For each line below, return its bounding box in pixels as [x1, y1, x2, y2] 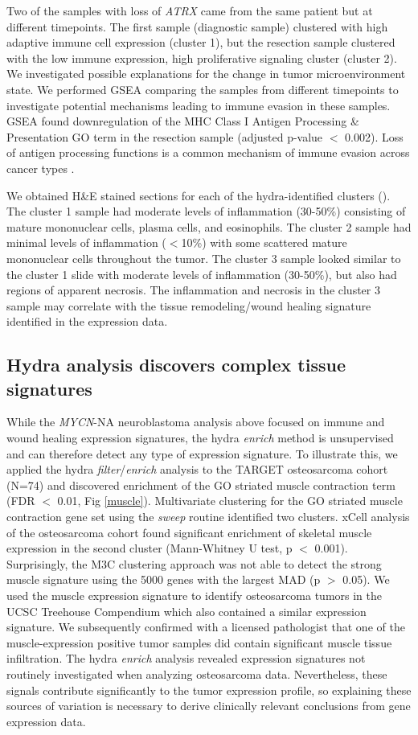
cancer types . [6, 159, 75, 176]
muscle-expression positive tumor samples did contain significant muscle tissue [6, 634, 392, 651]
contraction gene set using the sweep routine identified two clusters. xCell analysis [6, 508, 410, 525]
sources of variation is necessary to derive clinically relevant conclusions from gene [6, 697, 411, 714]
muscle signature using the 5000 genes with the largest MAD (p [6, 571, 321, 588]
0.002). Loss [345, 128, 404, 145]
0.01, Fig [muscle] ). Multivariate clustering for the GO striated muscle [57, 492, 403, 509]
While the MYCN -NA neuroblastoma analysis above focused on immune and [6, 413, 385, 430]
